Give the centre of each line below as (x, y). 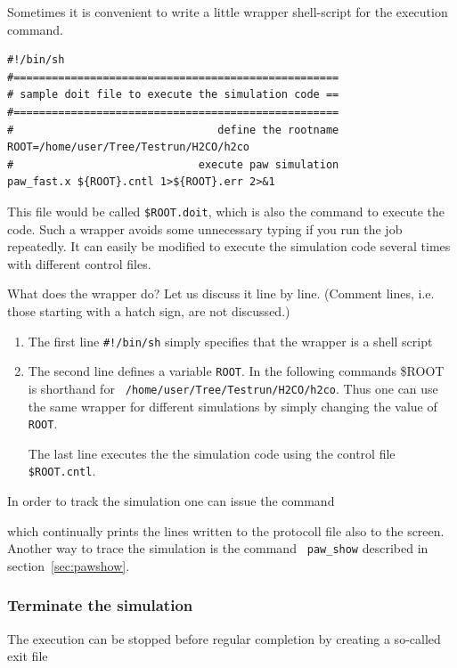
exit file (28, 656)
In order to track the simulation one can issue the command (171, 501)
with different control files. (79, 263)
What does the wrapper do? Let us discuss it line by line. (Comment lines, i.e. (221, 293)
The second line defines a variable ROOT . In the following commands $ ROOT (236, 371)
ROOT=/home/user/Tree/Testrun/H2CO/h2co (129, 147)
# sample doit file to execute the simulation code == (173, 95)
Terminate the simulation (100, 605)
